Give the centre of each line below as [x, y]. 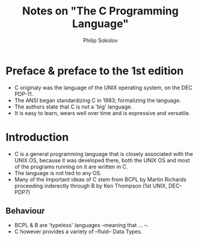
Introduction [37, 137]
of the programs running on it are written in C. [71, 167]
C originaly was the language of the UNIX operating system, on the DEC [103, 88]
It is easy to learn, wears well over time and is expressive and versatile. [102, 113]
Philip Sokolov [100, 40]
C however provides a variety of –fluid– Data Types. [78, 231]
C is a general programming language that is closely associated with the [104, 153]
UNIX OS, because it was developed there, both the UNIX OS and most [102, 160]
